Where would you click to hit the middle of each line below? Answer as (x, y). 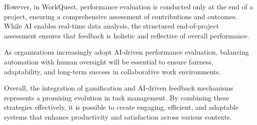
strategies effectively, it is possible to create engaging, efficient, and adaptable (121, 107)
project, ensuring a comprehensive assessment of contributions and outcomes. (121, 16)
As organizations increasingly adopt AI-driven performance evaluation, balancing (127, 52)
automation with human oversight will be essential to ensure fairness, (109, 61)
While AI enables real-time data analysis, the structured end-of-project (111, 26)
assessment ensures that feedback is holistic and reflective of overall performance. (127, 35)
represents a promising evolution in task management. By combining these (117, 97)
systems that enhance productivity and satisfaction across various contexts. (118, 116)
